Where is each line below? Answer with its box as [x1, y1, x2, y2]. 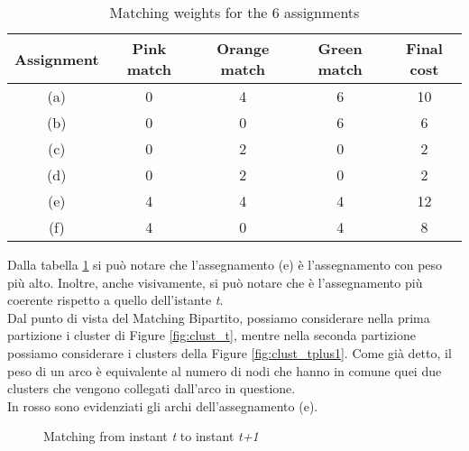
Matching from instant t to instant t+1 [43, 427, 259, 446]
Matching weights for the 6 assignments [109, 2, 360, 23]
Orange [216, 38, 270, 59]
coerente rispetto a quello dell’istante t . [7, 290, 224, 309]
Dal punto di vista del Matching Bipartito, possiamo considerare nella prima [7, 308, 430, 327]
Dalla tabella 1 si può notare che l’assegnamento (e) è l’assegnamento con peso [7, 255, 443, 273]
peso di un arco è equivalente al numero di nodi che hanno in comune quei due [7, 361, 442, 380]
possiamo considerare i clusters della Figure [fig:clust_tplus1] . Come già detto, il [7, 343, 452, 362]
